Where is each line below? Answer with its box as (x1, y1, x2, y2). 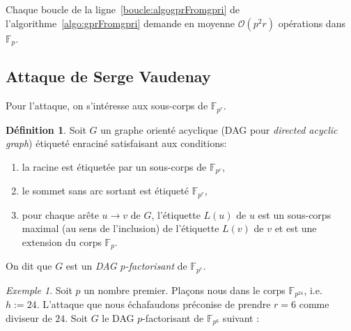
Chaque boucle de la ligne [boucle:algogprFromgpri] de (6, 2, 240, 16)
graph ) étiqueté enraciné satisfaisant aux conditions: (6, 136, 227, 151)
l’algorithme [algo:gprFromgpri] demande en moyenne (6, 15, 235, 30)
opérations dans (278, 15, 345, 30)
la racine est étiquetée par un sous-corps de (22, 159, 207, 174)
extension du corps (22, 234, 102, 249)
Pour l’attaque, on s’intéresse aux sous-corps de (6, 98, 208, 113)
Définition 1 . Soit (6, 122, 86, 137)
